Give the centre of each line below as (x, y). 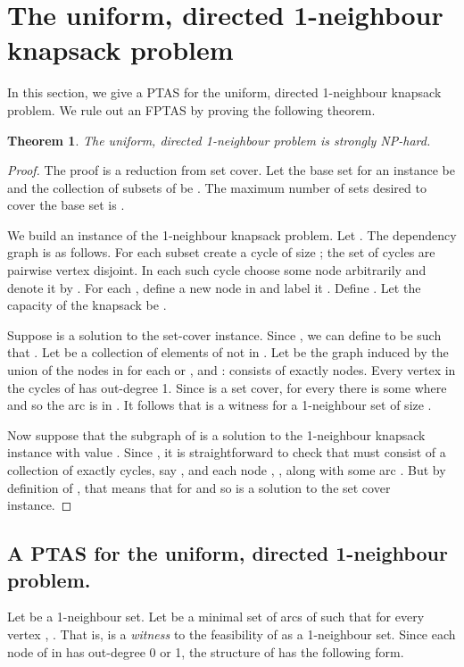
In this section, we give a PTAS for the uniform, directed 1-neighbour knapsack (224, 92)
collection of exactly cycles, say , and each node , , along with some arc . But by (227, 470)
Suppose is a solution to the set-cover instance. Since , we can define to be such (224, 334)
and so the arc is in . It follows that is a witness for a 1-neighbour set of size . (220, 405)
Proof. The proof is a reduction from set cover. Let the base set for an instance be (231, 170)
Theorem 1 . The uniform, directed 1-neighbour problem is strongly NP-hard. (219, 140)
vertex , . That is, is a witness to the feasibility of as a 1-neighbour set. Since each (232, 634)
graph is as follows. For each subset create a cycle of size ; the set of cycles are (221, 252)
